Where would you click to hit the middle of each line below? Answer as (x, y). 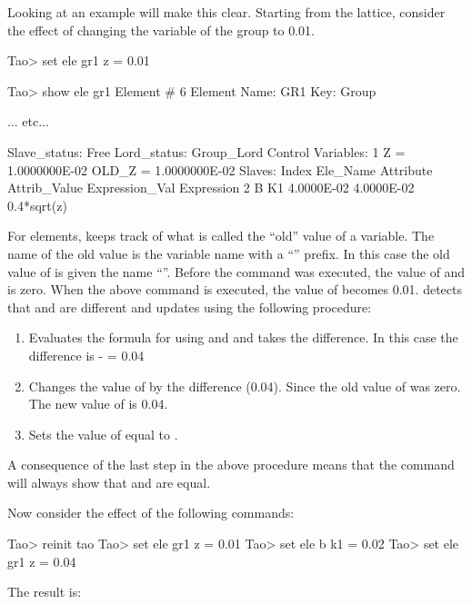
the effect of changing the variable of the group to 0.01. (161, 30)
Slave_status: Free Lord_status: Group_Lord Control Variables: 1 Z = (206, 151)
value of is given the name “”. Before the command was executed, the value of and (236, 271)
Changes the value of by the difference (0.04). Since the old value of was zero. (245, 386)
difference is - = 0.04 (86, 355)
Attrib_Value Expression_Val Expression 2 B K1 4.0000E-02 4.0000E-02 (211, 188)
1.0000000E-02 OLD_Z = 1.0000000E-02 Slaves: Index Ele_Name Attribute (220, 169)
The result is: (45, 592)
